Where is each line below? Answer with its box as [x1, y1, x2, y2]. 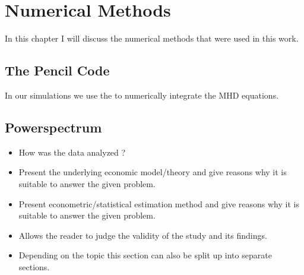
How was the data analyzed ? [18, 146, 126, 158]
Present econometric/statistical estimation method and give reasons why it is [18, 197, 299, 210]
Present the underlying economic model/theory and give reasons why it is [18, 166, 287, 178]
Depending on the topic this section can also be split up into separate [18, 249, 272, 261]
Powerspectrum [5, 118, 102, 136]
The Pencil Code [5, 61, 110, 80]
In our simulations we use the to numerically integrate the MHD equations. [5, 88, 279, 101]
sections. [18, 260, 50, 273]
